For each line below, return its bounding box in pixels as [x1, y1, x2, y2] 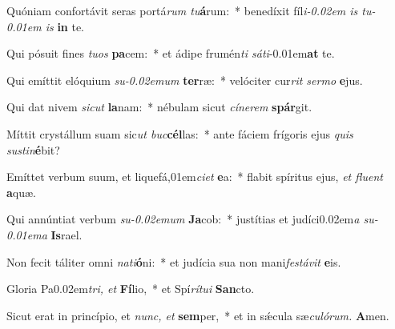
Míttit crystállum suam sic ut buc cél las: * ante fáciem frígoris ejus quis [6, 125, 353, 142]
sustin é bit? [6, 141, 60, 158]
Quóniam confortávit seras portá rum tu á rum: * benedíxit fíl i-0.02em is [6, 2, 358, 18]
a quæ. [6, 183, 37, 200]
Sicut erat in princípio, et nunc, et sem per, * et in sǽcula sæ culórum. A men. [6, 307, 389, 323]
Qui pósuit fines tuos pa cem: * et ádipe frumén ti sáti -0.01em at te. [6, 45, 335, 62]
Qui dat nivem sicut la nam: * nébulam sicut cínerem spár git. [6, 98, 312, 115]
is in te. [45, 18, 85, 34]
